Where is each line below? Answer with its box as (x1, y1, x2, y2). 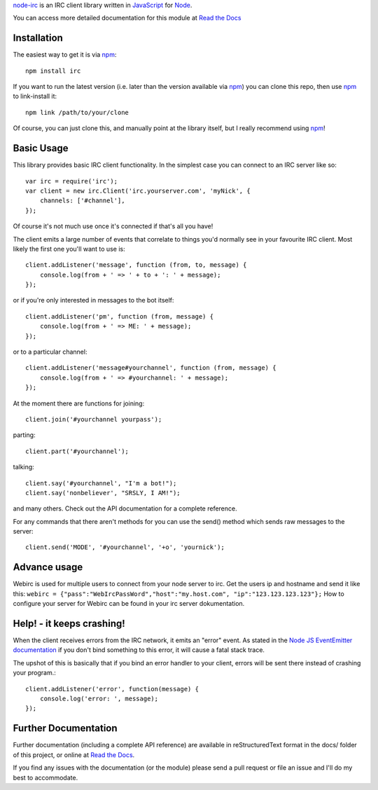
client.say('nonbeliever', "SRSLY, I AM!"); (25, 489, 181, 497)
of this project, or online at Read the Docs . (13, 750, 135, 759)
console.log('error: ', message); (39, 695, 159, 703)
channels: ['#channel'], (39, 197, 125, 205)
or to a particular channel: (13, 347, 87, 356)
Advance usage (13, 561, 83, 574)
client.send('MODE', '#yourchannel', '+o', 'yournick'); (25, 543, 225, 551)
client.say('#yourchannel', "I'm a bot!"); (25, 479, 177, 487)
